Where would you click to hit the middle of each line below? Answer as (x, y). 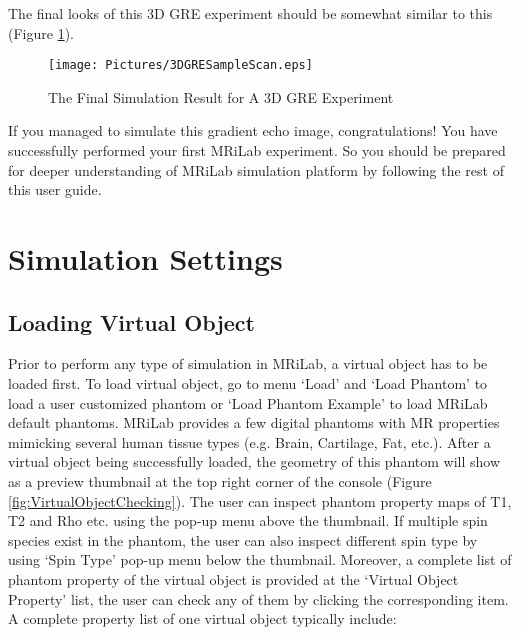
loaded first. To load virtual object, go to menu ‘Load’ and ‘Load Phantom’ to (248, 382)
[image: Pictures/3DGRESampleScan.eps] (180, 65)
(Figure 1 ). (41, 32)
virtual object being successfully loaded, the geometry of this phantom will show (254, 461)
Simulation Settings (145, 258)
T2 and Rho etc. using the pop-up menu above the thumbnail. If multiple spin (248, 520)
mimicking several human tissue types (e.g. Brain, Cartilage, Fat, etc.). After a (249, 441)
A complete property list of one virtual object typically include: (202, 618)
